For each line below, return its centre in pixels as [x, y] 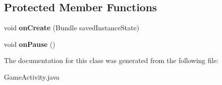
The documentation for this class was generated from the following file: [111, 60]
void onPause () [30, 44]
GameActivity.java [32, 76]
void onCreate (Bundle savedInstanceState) [72, 28]
